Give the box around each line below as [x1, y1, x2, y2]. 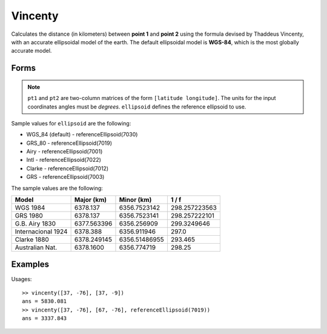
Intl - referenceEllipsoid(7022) [26, 156, 101, 164]
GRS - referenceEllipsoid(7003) [26, 173, 105, 181]
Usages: [11, 275, 32, 282]
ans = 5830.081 [22, 298, 67, 305]
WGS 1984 [15, 204, 45, 212]
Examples [11, 259, 50, 270]
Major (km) [74, 196, 107, 204]
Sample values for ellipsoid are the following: [11, 119, 131, 127]
